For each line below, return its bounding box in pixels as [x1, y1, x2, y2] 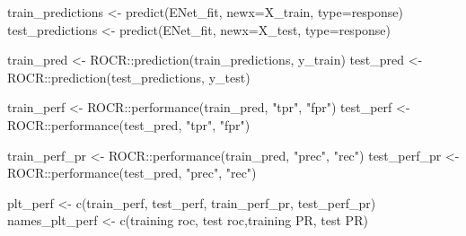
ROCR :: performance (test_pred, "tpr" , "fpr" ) [7, 115, 251, 134]
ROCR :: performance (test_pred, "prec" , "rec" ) [7, 163, 257, 182]
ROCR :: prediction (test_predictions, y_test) [7, 67, 251, 86]
